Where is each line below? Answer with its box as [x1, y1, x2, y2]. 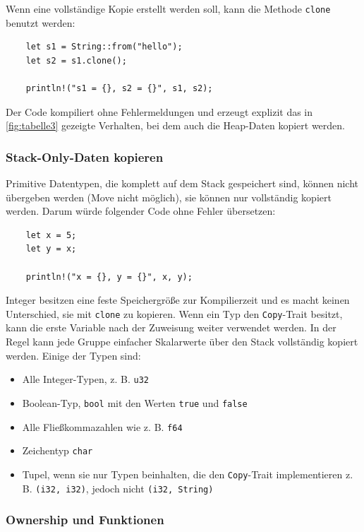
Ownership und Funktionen [6, 511, 164, 528]
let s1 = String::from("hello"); [25, 42, 183, 52]
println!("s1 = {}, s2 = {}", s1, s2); [25, 83, 213, 94]
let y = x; [25, 244, 77, 254]
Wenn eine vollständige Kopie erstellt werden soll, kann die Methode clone [6, 1, 331, 16]
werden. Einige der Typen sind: [6, 348, 141, 362]
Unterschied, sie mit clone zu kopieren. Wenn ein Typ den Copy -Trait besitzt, [6, 306, 343, 321]
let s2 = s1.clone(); [25, 55, 127, 66]
